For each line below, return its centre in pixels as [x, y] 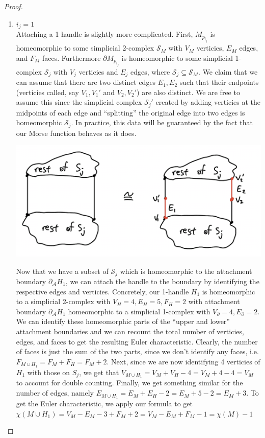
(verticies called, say [47, 92]
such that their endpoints [219, 82]
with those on [49, 372]
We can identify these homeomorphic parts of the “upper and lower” [123, 321]
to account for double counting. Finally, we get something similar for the [129, 383]
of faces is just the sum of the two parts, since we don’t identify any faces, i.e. [137, 351]
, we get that [99, 372]
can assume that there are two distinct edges [86, 82]
